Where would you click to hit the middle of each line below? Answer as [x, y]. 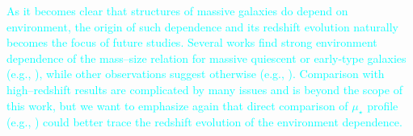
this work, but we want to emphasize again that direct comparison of [177, 105]
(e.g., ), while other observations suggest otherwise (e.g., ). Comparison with [196, 74]
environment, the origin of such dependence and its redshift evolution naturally [202, 26]
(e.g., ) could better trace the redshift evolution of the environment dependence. [204, 122]
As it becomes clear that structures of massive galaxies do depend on [177, 10]
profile [383, 105]
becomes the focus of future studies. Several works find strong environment [192, 42]
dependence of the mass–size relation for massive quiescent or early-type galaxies [206, 58]
